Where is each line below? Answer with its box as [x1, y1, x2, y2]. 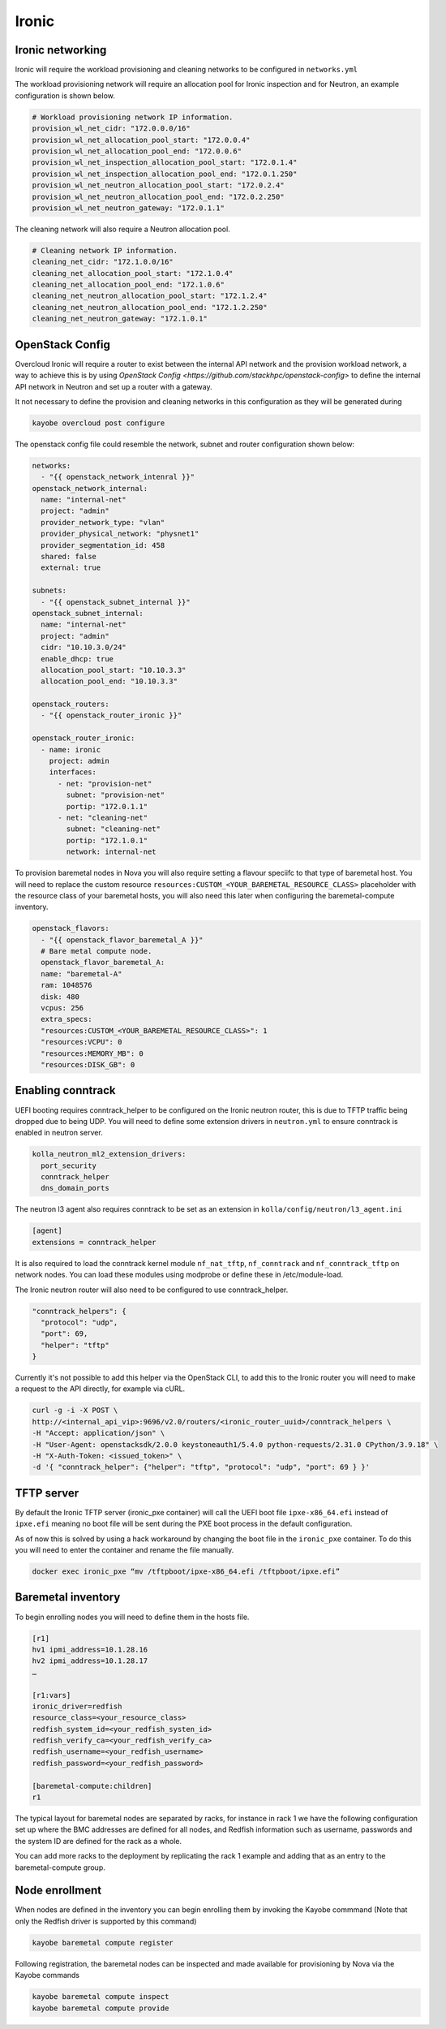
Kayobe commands [15, 1971, 80, 1980]
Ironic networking [15, 43, 107, 57]
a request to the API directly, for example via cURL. [15, 1384, 186, 1394]
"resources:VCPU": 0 [41, 1037, 122, 1047]
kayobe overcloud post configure [32, 418, 165, 428]
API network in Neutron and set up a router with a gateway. [15, 381, 212, 391]
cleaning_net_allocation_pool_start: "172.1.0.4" [32, 269, 234, 278]
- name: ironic [41, 745, 101, 754]
